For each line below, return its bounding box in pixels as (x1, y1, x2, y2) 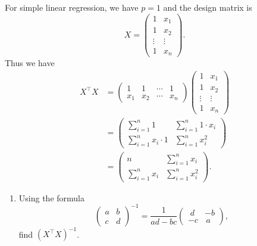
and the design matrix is (163, 1, 252, 13)
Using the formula (18, 191, 84, 204)
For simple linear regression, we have (5, 1, 139, 13)
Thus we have (5, 57, 55, 69)
